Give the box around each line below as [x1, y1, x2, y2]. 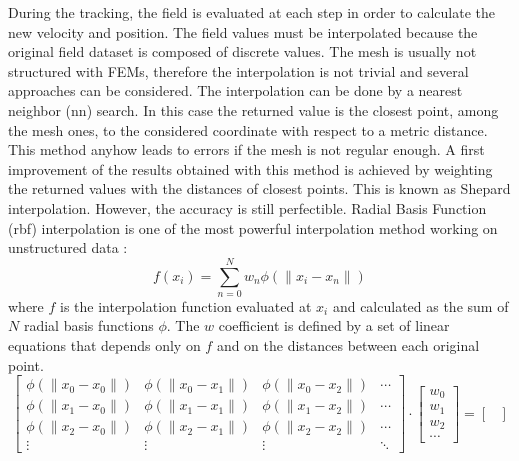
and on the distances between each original [216, 335, 480, 356]
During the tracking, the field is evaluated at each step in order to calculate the [8, 2, 495, 22]
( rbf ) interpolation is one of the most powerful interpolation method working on [8, 217, 498, 238]
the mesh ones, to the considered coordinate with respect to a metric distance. [8, 119, 488, 140]
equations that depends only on [8, 335, 201, 356]
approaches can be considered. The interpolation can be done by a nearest [8, 80, 463, 101]
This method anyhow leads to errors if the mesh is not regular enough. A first [8, 139, 485, 160]
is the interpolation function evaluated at [60, 295, 312, 316]
